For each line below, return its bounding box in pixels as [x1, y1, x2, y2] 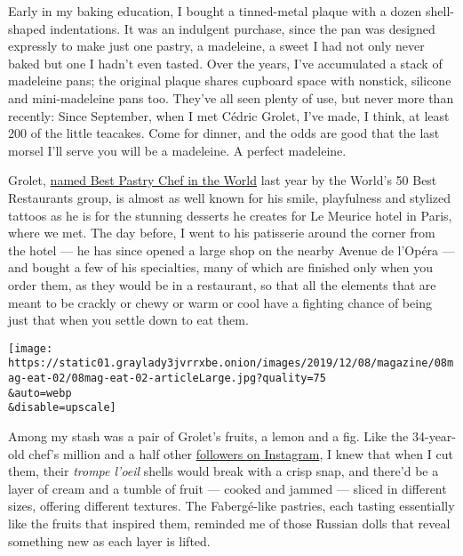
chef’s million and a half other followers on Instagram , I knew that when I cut [28, 444, 453, 463]
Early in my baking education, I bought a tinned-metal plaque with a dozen [8, 2, 422, 20]
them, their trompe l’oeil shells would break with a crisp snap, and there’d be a [8, 462, 439, 480]
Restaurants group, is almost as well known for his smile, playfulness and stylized [8, 188, 451, 206]
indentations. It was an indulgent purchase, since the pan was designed [50, 19, 435, 37]
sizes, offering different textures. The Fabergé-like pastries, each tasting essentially [8, 496, 455, 515]
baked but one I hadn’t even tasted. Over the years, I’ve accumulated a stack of [8, 53, 443, 72]
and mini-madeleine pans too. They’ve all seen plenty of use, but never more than [8, 88, 454, 107]
